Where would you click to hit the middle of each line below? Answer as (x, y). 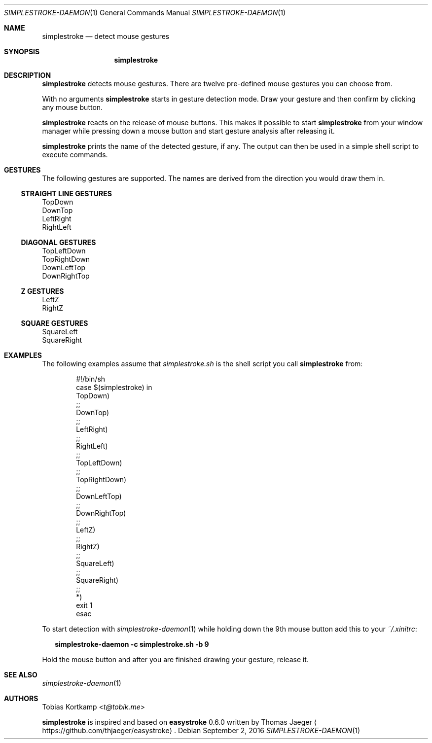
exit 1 (84, 605)
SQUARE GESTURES (54, 323)
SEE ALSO (21, 675)
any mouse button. (72, 107)
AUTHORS (21, 698)
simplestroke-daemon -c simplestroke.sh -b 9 (132, 644)
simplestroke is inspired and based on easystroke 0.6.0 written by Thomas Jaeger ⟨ (180, 722)
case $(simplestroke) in (114, 387)
